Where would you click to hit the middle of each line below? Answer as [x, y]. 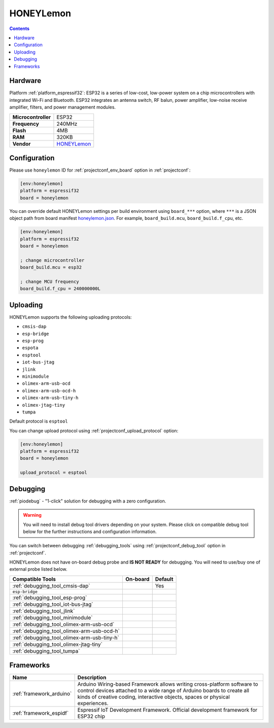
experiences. [93, 704]
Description [92, 678]
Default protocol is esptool [39, 421]
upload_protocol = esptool [54, 473]
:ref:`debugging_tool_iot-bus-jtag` [53, 604]
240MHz [67, 124]
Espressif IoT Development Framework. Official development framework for [167, 710]
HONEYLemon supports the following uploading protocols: [71, 317]
